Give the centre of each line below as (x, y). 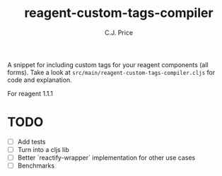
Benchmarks (36, 166)
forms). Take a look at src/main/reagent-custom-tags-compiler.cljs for (111, 72)
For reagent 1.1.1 (30, 93)
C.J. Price (119, 33)
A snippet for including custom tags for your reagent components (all (108, 64)
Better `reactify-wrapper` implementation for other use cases (106, 158)
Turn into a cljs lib (43, 149)
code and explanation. (40, 80)
